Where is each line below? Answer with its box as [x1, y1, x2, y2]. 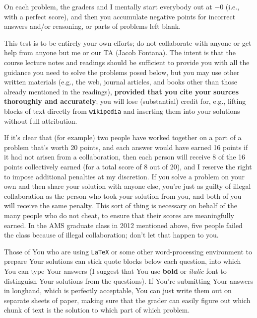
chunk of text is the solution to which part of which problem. [4, 305, 190, 315]
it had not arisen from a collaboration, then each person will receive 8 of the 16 [4, 152, 246, 162]
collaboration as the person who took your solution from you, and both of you [4, 190, 242, 201]
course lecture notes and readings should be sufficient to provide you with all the [4, 57, 250, 67]
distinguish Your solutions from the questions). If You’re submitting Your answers [4, 275, 254, 286]
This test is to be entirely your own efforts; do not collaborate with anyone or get [4, 37, 252, 48]
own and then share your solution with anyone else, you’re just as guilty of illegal [4, 181, 251, 191]
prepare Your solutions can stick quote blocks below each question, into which [4, 256, 241, 266]
